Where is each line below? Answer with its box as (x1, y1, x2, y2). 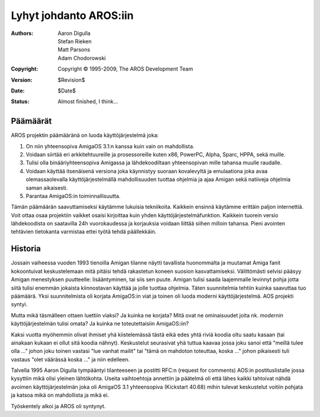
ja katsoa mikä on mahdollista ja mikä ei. (11, 391, 109, 399)
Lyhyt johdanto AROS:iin (11, 9, 134, 22)
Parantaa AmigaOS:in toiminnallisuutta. (25, 192, 121, 199)
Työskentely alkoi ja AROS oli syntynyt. (11, 402, 106, 409)
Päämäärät (11, 116, 52, 126)
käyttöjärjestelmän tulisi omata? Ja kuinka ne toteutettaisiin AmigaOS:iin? (11, 320, 189, 327)
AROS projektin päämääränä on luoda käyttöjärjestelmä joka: (11, 132, 159, 139)
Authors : (11, 30, 34, 37)
